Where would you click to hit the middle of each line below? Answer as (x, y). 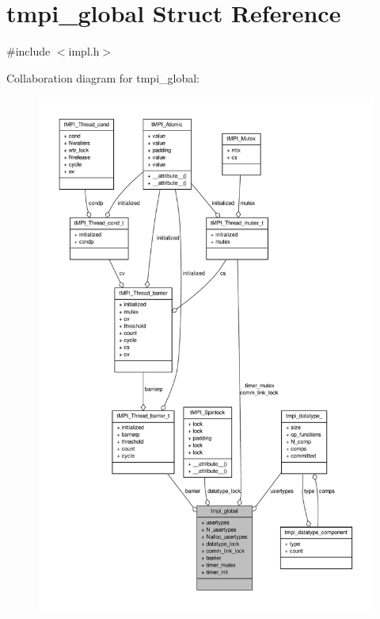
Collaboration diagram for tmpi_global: (103, 77)
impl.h (84, 51)
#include (28, 51)
